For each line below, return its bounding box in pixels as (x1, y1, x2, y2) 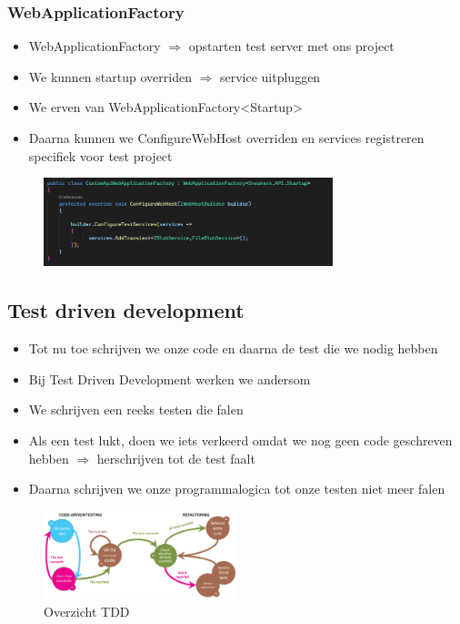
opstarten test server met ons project (188, 36, 395, 56)
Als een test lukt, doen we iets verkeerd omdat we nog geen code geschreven (28, 430, 453, 449)
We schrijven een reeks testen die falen (28, 400, 244, 419)
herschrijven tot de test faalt (96, 448, 255, 467)
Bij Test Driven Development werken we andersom (28, 369, 311, 388)
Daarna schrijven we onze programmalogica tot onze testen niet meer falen (28, 479, 445, 498)
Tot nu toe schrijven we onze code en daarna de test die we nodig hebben (28, 339, 438, 358)
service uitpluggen (219, 66, 321, 86)
